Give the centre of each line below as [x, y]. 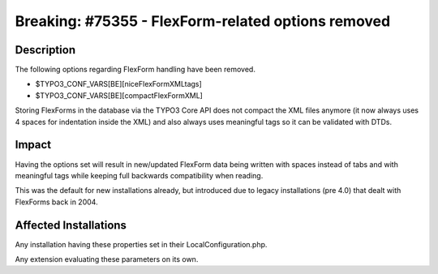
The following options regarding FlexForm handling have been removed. [135, 70]
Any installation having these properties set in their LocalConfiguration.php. [141, 244]
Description [45, 50]
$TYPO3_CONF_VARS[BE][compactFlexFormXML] [119, 95]
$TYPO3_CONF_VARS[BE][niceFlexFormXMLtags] [118, 84]
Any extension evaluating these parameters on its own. [107, 259]
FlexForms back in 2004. [56, 202]
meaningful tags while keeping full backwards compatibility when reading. [139, 175]
